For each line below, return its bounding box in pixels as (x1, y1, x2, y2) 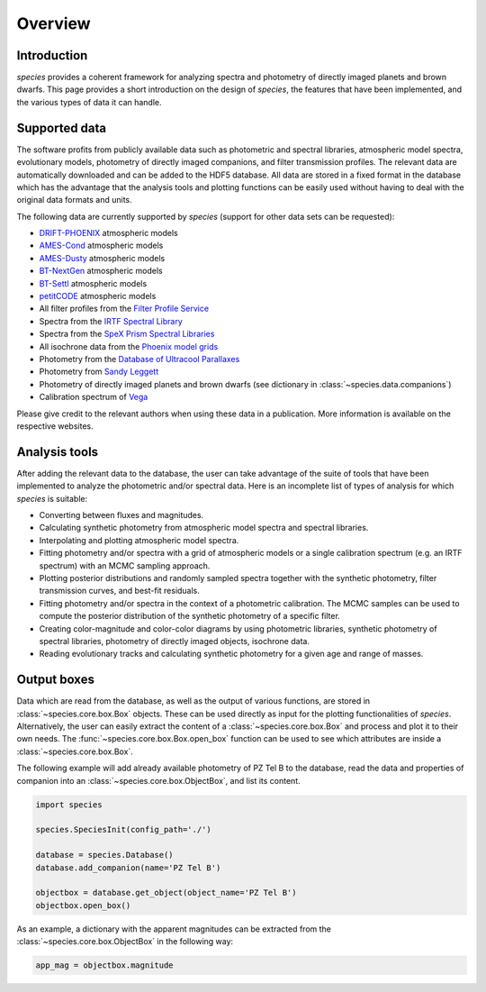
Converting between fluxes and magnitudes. (39, 510, 204, 521)
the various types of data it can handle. (16, 96, 162, 107)
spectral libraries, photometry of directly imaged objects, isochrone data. (39, 635, 310, 646)
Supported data (16, 120, 107, 135)
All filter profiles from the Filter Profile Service (39, 303, 210, 314)
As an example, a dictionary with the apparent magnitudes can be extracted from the (16, 924, 332, 934)
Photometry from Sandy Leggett (39, 366, 159, 378)
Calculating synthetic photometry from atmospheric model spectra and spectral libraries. (39, 523, 369, 533)
